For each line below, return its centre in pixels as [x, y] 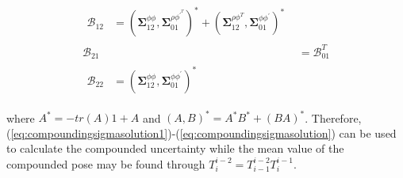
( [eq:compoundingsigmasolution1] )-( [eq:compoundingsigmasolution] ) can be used [201, 133]
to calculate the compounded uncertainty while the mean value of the [175, 148]
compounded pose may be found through [106, 163]
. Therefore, [333, 117]
